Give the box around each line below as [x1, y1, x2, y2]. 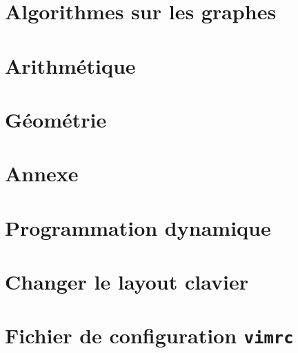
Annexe [5, 159, 79, 188]
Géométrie [5, 105, 107, 133]
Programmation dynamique [5, 213, 271, 241]
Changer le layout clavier [5, 268, 248, 296]
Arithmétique [5, 51, 136, 79]
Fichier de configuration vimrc [5, 321, 294, 350]
